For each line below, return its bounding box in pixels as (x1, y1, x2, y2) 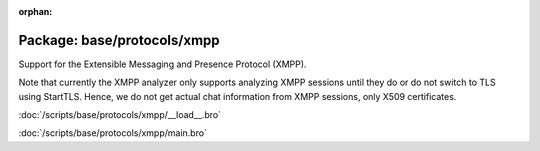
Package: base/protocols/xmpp (18, 31, 220, 49)
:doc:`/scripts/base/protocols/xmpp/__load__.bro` (18, 109, 222, 121)
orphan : (18, 6, 53, 17)
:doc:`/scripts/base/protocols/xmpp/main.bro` (18, 127, 207, 139)
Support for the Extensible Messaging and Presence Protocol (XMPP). (18, 58, 307, 70)
